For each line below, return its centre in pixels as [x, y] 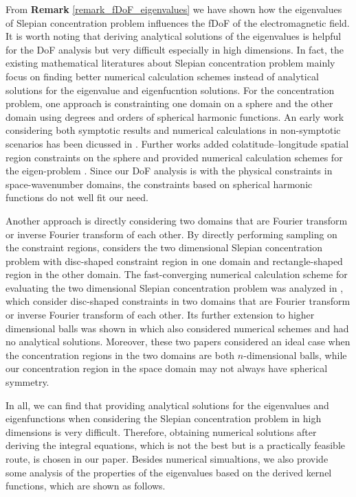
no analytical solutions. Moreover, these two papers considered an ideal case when [178, 342]
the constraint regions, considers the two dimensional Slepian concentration [164, 247]
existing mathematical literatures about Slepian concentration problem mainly [170, 63]
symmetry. [27, 382]
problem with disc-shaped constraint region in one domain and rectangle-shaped [174, 261]
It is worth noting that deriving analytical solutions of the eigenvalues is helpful [174, 36]
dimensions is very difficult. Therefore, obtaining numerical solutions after [161, 431]
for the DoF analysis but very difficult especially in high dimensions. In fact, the [175, 49]
